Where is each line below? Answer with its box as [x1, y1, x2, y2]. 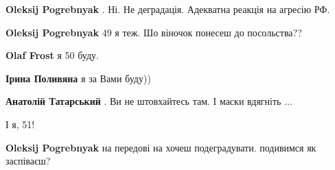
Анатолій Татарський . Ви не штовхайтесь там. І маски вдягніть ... [5, 94, 292, 108]
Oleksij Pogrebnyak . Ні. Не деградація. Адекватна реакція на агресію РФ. [5, 2, 330, 16]
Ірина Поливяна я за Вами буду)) [5, 71, 151, 85]
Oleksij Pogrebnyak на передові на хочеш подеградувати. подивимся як [5, 140, 316, 154]
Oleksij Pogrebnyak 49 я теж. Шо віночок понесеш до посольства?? [5, 25, 302, 39]
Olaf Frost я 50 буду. [5, 48, 99, 62]
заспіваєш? [5, 154, 51, 168]
